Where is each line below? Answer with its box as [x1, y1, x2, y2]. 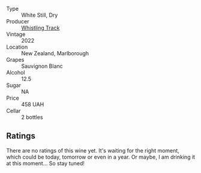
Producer [6, 18, 29, 25]
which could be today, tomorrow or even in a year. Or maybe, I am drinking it [6, 153, 196, 160]
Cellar [6, 108, 21, 114]
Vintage [6, 31, 26, 38]
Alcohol [6, 69, 25, 76]
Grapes [6, 56, 25, 63]
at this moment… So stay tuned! [6, 159, 85, 167]
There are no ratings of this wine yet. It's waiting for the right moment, [6, 147, 180, 154]
